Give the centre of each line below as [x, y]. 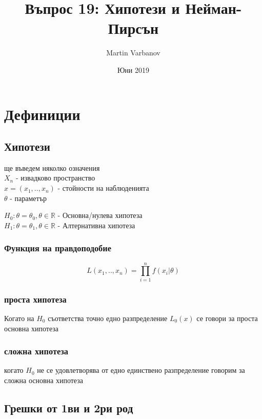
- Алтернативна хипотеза [96, 225]
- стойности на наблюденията [103, 188]
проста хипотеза [35, 299]
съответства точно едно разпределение [108, 318]
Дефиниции [42, 114]
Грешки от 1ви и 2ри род [69, 408]
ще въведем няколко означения [52, 167]
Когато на [19, 318]
